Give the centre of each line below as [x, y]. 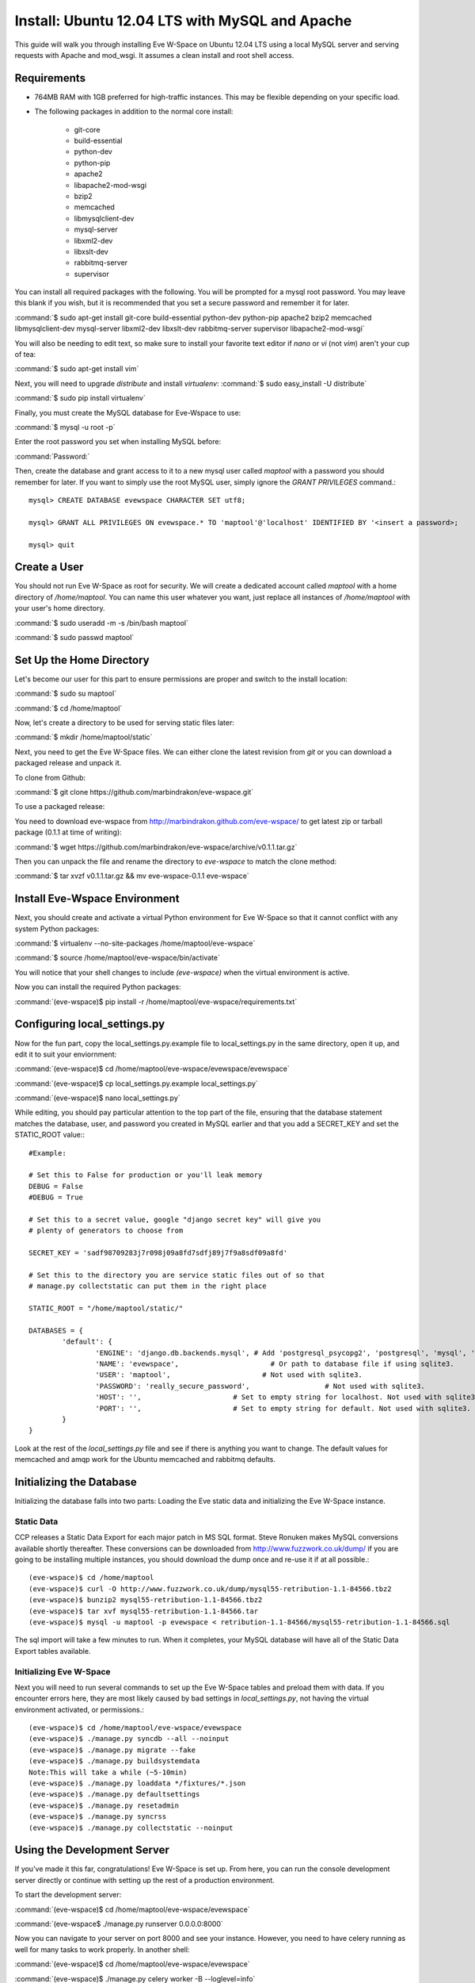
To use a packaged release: [60, 807]
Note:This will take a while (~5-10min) [108, 1772]
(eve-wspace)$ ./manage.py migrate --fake [112, 1750]
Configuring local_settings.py [90, 1024]
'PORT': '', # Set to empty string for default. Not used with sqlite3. [283, 1408]
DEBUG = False [56, 1186]
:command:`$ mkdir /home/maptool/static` [84, 737]
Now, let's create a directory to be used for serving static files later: [125, 723]
